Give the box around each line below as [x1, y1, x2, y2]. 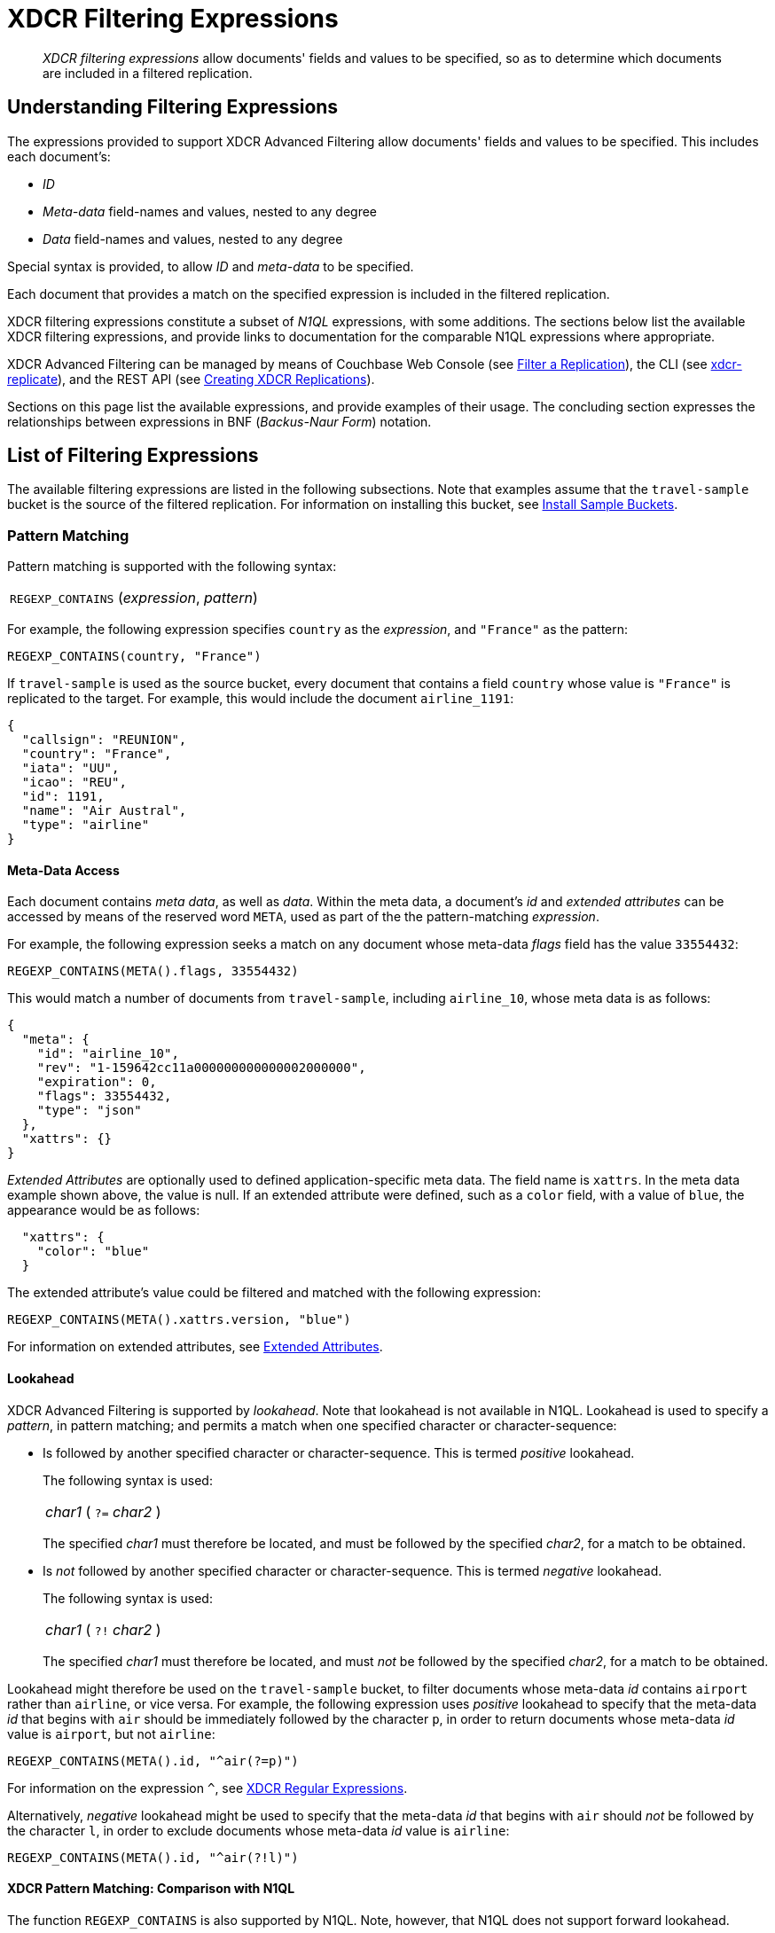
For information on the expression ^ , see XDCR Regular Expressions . [7, 1780, 408, 1796]
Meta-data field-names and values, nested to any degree [43, 203, 378, 219]
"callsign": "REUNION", [21, 732, 187, 747]
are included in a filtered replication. [43, 65, 253, 81]
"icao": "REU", [21, 775, 127, 790]
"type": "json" [36, 1103, 142, 1118]
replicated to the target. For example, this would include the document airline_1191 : [7, 691, 514, 707]
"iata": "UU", [21, 761, 120, 776]
